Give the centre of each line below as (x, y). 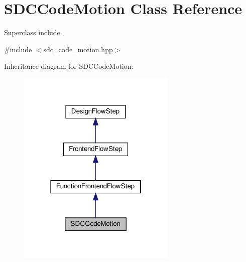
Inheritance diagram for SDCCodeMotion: (69, 66)
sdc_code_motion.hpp (78, 49)
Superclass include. (33, 32)
